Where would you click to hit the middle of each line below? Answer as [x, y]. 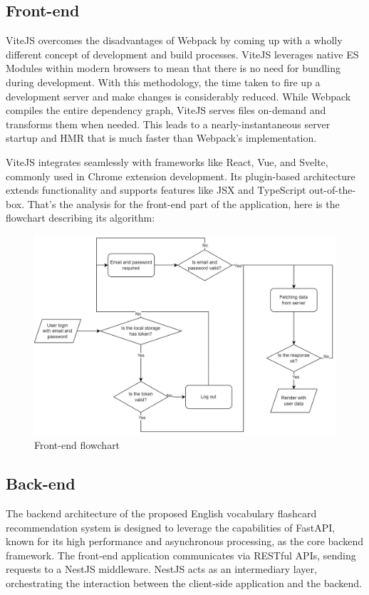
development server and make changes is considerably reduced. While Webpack [178, 96]
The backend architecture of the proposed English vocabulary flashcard [161, 513]
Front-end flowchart [77, 445]
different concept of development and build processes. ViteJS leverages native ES [182, 54]
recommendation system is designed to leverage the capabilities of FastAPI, [171, 527]
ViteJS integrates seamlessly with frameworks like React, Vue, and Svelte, [167, 161]
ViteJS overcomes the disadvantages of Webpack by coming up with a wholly [174, 40]
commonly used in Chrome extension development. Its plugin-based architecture [181, 176]
